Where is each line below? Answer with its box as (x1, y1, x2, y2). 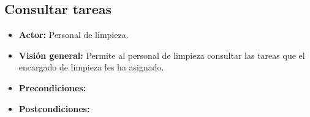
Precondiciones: (18, 81, 86, 94)
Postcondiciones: (18, 102, 90, 115)
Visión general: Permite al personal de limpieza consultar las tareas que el (18, 48, 305, 61)
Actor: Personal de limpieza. (18, 28, 129, 41)
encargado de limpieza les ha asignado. (18, 61, 164, 74)
